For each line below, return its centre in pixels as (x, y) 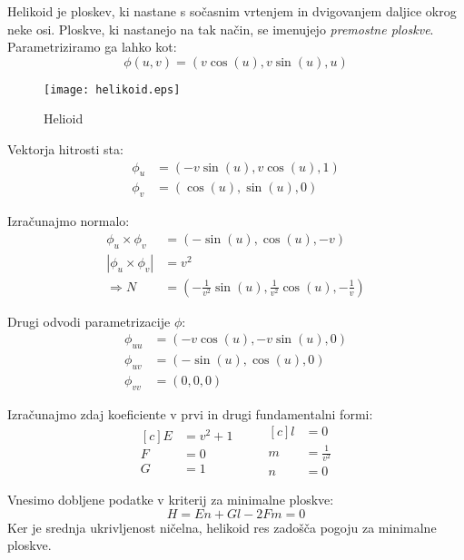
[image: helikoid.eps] (112, 89)
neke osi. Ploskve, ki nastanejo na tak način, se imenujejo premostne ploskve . (221, 29)
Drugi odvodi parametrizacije (89, 321)
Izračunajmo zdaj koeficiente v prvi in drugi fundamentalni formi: (190, 413)
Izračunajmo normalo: (69, 221)
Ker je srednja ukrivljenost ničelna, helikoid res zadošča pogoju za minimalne (222, 527)
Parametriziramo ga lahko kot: (92, 47)
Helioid (64, 118)
